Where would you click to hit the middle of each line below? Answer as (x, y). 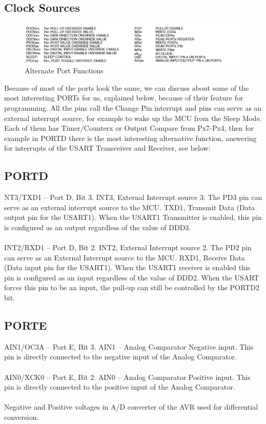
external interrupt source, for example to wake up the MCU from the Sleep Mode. (133, 118)
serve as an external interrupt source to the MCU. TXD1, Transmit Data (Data (130, 207)
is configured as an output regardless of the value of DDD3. (98, 227)
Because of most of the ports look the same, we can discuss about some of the (127, 87)
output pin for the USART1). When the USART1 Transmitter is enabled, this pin (133, 217)
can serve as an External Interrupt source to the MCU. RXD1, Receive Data (125, 257)
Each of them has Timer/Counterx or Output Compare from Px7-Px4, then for (129, 128)
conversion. (22, 417)
